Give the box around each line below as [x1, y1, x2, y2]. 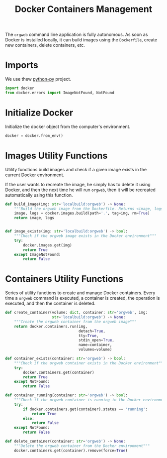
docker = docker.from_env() [5, 133, 64, 138]
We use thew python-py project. [5, 76, 71, 82]
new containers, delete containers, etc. [5, 42, 85, 48]
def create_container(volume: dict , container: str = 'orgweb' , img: [5, 310, 148, 315]
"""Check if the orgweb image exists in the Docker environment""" [14, 233, 157, 238]
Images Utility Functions [5, 150, 108, 161]
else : [23, 416, 35, 421]
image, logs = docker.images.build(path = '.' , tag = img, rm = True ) [14, 211, 150, 216]
